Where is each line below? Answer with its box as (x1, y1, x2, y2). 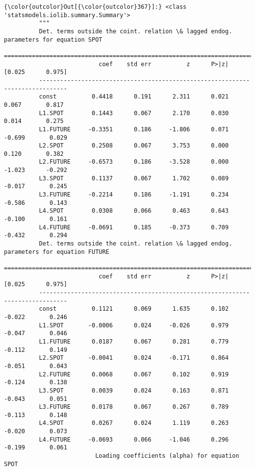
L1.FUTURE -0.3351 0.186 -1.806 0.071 (39, 125, 229, 133)
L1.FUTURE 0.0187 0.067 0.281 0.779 (39, 338, 229, 345)
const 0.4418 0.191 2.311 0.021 (39, 93, 229, 100)
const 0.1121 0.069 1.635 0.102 (39, 305, 229, 313)
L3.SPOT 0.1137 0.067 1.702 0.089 (39, 174, 229, 182)
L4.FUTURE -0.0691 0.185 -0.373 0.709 (39, 223, 229, 231)
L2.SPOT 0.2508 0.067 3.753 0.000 (39, 142, 229, 149)
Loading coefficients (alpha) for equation (95, 452, 239, 460)
